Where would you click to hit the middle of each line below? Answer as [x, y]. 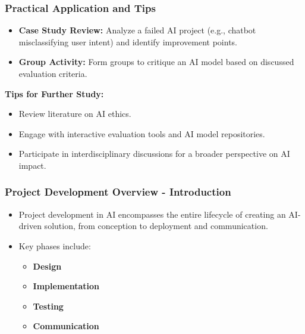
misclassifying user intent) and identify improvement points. [128, 41]
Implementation [66, 286]
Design [47, 266]
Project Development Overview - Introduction [118, 192]
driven [30, 226]
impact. [32, 165]
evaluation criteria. [53, 73]
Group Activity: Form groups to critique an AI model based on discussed [156, 62]
